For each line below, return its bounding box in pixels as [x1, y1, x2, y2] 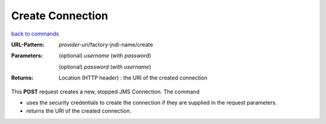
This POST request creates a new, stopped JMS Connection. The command [11, 88, 200, 95]
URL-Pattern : [11, 41, 45, 48]
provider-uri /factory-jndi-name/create [59, 41, 153, 48]
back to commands [11, 30, 59, 37]
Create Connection [11, 9, 109, 22]
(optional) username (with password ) [59, 52, 152, 60]
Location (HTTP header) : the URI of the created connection [59, 74, 208, 81]
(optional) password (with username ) [59, 63, 152, 70]
